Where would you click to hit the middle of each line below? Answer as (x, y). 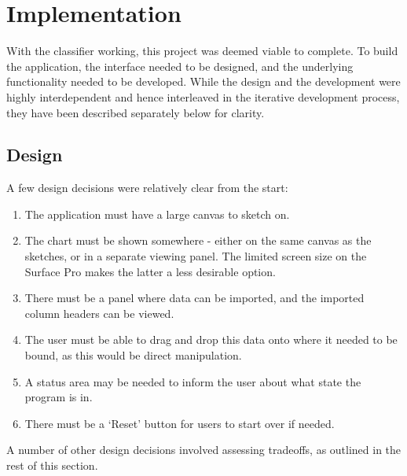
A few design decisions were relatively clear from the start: (147, 188)
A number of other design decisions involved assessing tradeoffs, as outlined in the (204, 450)
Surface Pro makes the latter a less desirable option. (150, 271)
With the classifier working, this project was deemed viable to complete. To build (202, 51)
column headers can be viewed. (99, 313)
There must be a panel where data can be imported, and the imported (194, 298)
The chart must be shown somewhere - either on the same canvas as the (198, 240)
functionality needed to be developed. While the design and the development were (203, 81)
